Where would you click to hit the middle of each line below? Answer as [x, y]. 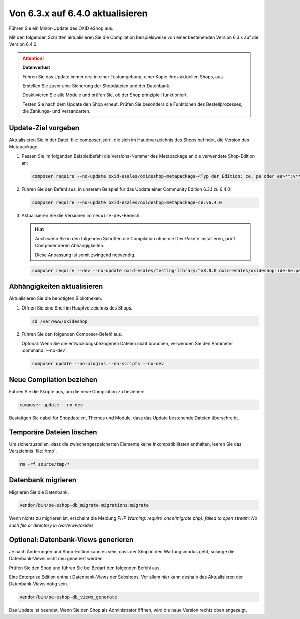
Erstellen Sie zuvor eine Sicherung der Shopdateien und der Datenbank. [97, 86]
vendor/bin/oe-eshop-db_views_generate [68, 597]
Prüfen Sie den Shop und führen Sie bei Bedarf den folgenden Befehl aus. [85, 568]
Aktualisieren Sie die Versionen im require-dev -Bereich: [81, 216]
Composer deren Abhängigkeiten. [70, 246]
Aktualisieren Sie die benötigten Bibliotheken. [56, 298]
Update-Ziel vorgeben [44, 128]
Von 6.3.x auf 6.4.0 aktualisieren [78, 13]
